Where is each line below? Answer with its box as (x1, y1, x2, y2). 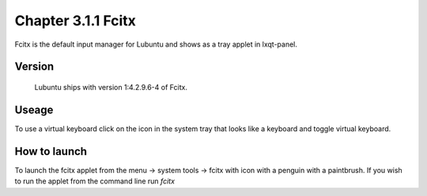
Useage (14, 103, 54, 116)
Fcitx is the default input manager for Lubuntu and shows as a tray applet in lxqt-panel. (14, 40, 298, 49)
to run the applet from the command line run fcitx (14, 176, 176, 186)
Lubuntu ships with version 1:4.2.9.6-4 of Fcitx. (34, 82, 187, 92)
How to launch (14, 145, 87, 158)
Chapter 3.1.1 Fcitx (14, 12, 136, 29)
